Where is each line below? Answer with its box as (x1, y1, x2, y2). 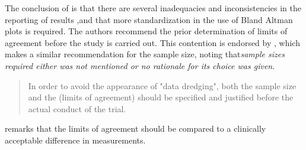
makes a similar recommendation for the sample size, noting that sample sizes (5, 48, 285, 60)
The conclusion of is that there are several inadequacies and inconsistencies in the (5, 2, 301, 14)
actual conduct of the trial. (28, 102, 126, 115)
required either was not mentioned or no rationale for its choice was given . (5, 59, 275, 71)
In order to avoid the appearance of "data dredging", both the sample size (28, 79, 297, 92)
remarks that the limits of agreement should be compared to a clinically (5, 122, 266, 135)
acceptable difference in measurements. (5, 133, 146, 146)
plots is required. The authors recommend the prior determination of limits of (5, 25, 288, 37)
